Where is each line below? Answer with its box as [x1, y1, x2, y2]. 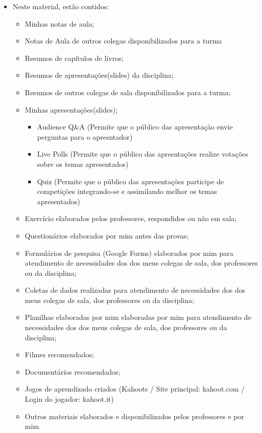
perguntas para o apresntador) [37, 131, 133, 142]
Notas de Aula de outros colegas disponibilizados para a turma [25, 35, 222, 46]
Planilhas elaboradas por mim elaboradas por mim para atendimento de [25, 312, 251, 322]
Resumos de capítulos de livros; [25, 52, 124, 63]
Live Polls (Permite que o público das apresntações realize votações [37, 148, 249, 159]
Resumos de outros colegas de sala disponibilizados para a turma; [25, 86, 231, 97]
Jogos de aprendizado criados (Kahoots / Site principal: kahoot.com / [25, 383, 245, 394]
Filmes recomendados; [25, 349, 94, 360]
